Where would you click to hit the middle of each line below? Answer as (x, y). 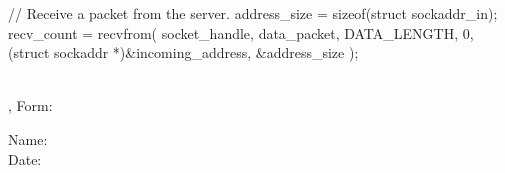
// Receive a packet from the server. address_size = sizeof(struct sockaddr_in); (253, 13)
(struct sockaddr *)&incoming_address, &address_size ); (183, 52)
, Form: (30, 105)
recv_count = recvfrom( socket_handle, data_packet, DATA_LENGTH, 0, (241, 32)
